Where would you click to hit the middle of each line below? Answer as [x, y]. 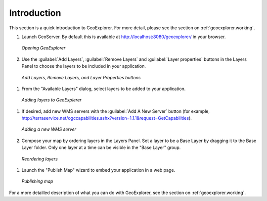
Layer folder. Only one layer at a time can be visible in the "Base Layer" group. [101, 148]
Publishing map [37, 181]
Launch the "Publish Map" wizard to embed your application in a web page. [98, 170]
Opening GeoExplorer [44, 48]
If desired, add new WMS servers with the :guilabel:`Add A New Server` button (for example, [116, 111]
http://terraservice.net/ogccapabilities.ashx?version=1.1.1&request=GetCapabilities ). [107, 118]
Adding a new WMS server [49, 129]
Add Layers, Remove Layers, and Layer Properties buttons [81, 77]
